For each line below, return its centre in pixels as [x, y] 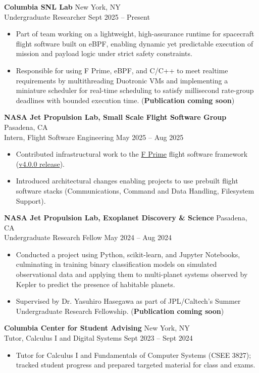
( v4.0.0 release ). [40, 164]
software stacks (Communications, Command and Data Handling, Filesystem [135, 190]
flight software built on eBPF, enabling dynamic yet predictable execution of [135, 43]
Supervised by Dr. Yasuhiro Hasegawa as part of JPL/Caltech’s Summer [128, 301]
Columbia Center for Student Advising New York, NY [97, 328]
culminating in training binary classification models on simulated [116, 264]
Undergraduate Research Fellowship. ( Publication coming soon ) [120, 311]
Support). [31, 200]
